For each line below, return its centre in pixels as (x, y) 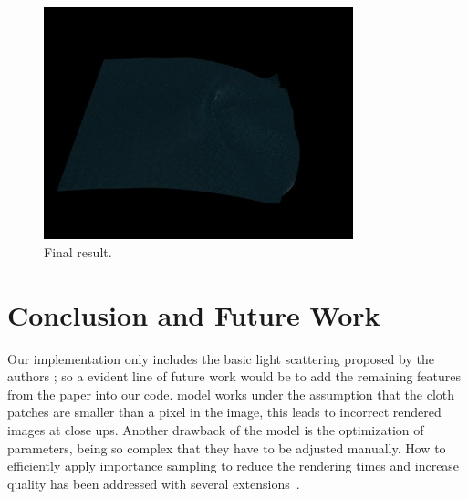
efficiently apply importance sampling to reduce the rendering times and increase (234, 466)
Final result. (78, 251)
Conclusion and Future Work (194, 314)
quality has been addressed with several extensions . (154, 483)
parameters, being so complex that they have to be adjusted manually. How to (227, 447)
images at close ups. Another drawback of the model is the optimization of (216, 430)
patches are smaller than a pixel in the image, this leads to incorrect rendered (224, 412)
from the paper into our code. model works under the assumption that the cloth (231, 394)
